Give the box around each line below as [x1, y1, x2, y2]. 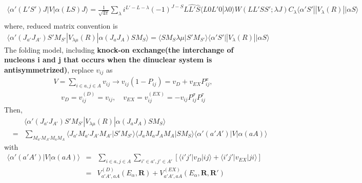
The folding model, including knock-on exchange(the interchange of [4, 44, 234, 55]
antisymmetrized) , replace [4, 64, 94, 75]
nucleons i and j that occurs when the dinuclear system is [4, 54, 212, 65]
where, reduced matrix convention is [4, 20, 118, 31]
